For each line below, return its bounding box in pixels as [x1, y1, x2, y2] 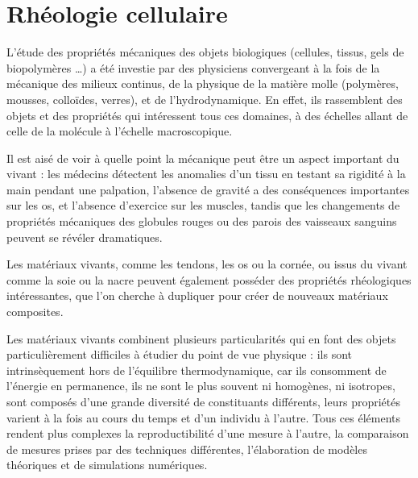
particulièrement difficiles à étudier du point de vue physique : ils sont [6, 346, 352, 363]
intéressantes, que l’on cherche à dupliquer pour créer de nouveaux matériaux [6, 287, 388, 304]
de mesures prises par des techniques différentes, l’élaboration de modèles [6, 440, 367, 457]
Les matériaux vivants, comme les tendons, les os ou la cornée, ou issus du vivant [6, 256, 408, 272]
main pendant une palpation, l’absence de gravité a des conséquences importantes [6, 181, 410, 197]
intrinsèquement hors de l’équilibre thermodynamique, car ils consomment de [6, 361, 387, 378]
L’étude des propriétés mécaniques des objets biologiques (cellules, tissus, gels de [6, 44, 404, 60]
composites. [6, 303, 64, 320]
